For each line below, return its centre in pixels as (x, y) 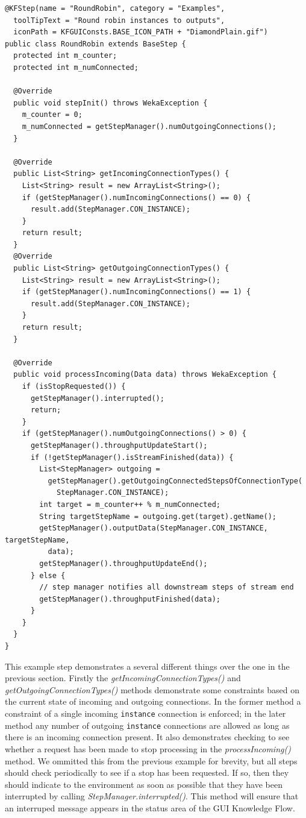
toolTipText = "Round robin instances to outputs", (119, 20)
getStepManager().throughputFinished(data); (130, 599)
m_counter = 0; (52, 115)
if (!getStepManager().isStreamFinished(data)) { (132, 457)
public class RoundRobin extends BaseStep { (95, 44)
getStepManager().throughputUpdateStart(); (119, 445)
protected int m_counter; (65, 56)
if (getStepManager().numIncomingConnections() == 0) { (136, 197)
